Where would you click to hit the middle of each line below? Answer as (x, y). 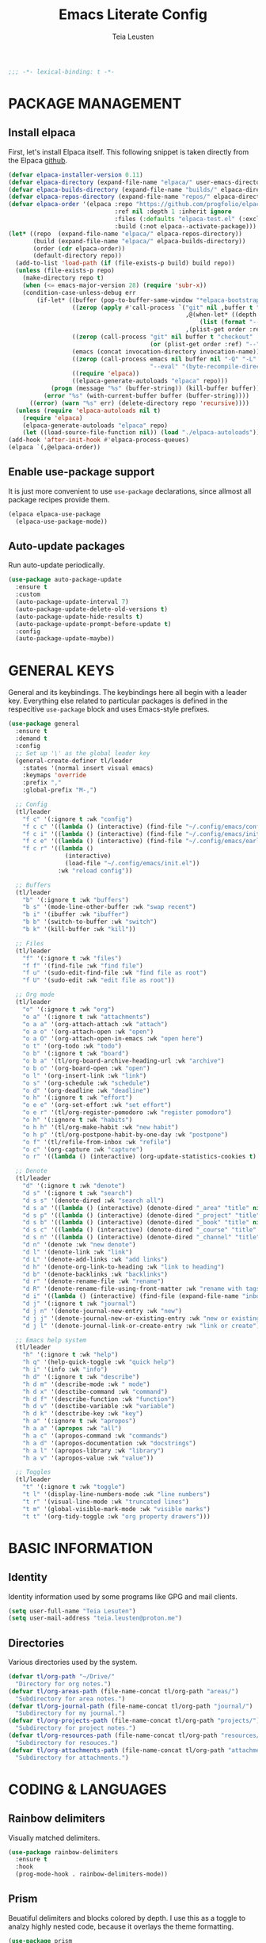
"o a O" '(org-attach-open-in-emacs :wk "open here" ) (113, 1039)
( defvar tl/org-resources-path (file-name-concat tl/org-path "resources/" (136, 1736)
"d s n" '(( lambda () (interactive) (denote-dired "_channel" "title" (141, 1238)
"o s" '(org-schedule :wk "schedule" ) (86, 1083)
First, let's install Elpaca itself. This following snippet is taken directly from (129, 151)
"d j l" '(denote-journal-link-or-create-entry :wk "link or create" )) (143, 1326)
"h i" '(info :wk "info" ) (65, 1369)
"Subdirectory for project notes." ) (76, 1728)
